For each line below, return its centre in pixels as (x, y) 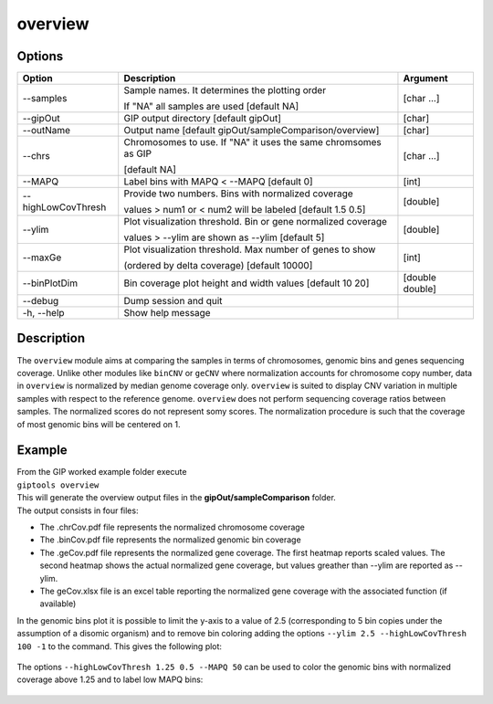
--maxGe (42, 257)
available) (58, 604)
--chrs (36, 156)
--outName (47, 131)
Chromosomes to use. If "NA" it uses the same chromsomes (253, 142)
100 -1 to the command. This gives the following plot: (120, 646)
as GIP (138, 153)
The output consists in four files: (78, 510)
